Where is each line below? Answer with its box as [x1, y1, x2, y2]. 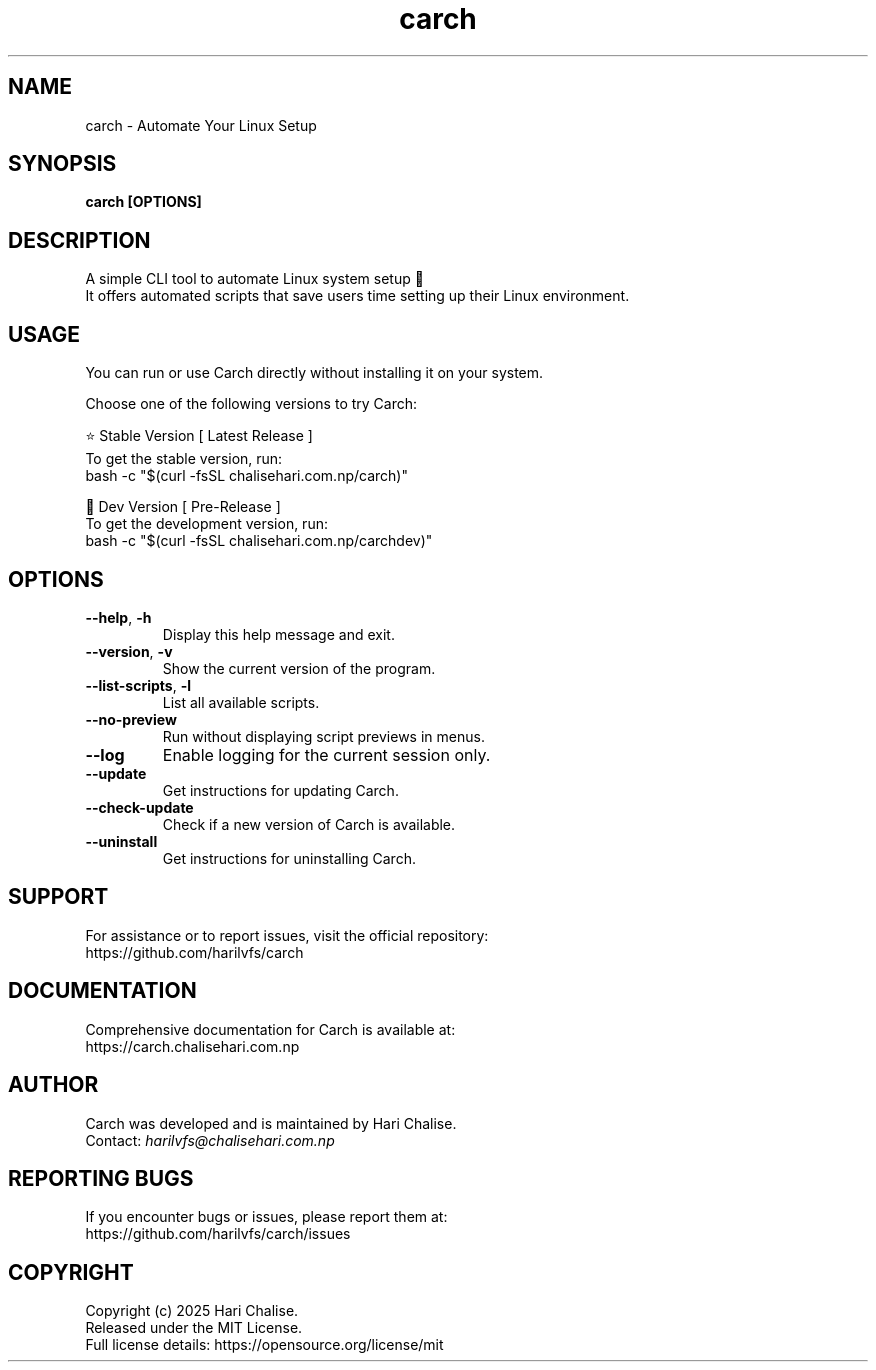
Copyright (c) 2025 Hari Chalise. [85, 1302, 299, 1320]
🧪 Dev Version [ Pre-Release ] [85, 498, 281, 516]
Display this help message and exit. [162, 625, 395, 643]
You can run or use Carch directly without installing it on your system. [85, 364, 544, 382]
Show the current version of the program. [162, 659, 436, 677]
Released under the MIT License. [85, 1319, 303, 1337]
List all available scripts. [162, 693, 320, 711]
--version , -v [85, 642, 173, 660]
